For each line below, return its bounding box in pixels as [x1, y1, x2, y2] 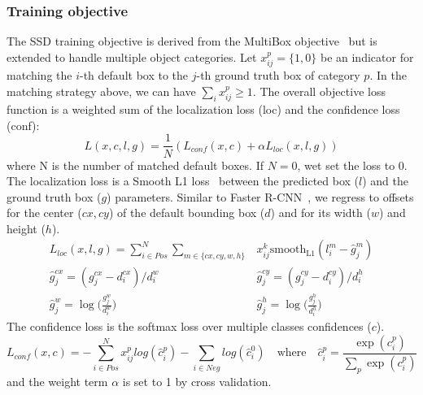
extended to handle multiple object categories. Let [7, 48, 257, 65]
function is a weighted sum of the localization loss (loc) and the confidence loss [7, 101, 400, 118]
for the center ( [7, 204, 82, 221]
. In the [369, 67, 407, 84]
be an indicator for [320, 48, 414, 65]
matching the [7, 67, 72, 84]
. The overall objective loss [252, 82, 386, 99]
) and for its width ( [270, 204, 371, 221]
